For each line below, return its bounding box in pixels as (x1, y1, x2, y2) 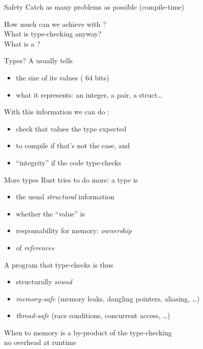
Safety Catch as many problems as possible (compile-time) (4, 2, 184, 12)
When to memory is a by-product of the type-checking (4, 327, 172, 337)
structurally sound (16, 276, 73, 287)
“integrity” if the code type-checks (16, 157, 121, 167)
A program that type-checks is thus (4, 259, 113, 270)
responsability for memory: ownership (16, 225, 132, 236)
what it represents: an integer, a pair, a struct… (16, 89, 162, 100)
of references (16, 242, 54, 252)
